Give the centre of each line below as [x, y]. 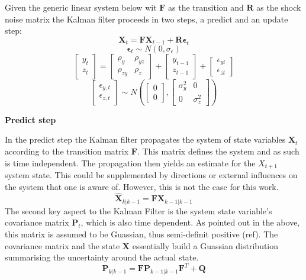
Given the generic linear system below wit [81, 7]
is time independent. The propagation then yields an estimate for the [130, 162]
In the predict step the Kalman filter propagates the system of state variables [145, 139]
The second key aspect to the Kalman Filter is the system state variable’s [138, 210]
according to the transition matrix [67, 151]
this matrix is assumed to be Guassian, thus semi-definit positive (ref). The [141, 234]
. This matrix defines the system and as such [218, 151]
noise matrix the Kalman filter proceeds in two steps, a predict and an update [146, 19]
